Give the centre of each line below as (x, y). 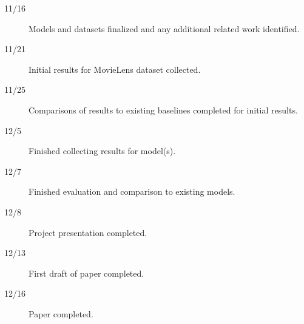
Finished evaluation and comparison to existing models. (132, 191)
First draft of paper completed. (86, 273)
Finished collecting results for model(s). (102, 151)
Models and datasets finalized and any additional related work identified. (164, 28)
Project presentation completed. (88, 232)
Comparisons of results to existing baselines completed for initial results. (163, 110)
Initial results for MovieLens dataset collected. (115, 69)
